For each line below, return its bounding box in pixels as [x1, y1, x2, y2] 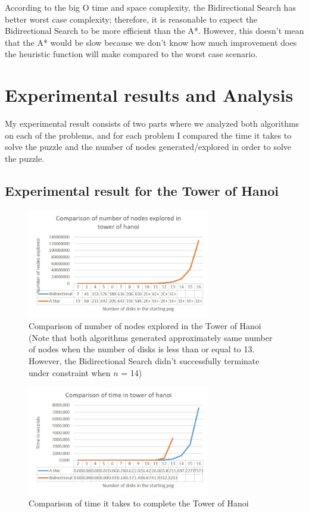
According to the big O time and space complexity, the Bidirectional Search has [5, 1, 296, 13]
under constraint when [29, 366, 111, 379]
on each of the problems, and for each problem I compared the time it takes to [5, 129, 292, 141]
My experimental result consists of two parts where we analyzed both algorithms [5, 117, 299, 130]
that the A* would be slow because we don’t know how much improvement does [5, 36, 297, 48]
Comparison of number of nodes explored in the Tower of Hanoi [29, 320, 261, 332]
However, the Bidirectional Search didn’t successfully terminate [29, 355, 260, 367]
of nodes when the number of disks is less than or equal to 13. [29, 343, 255, 355]
